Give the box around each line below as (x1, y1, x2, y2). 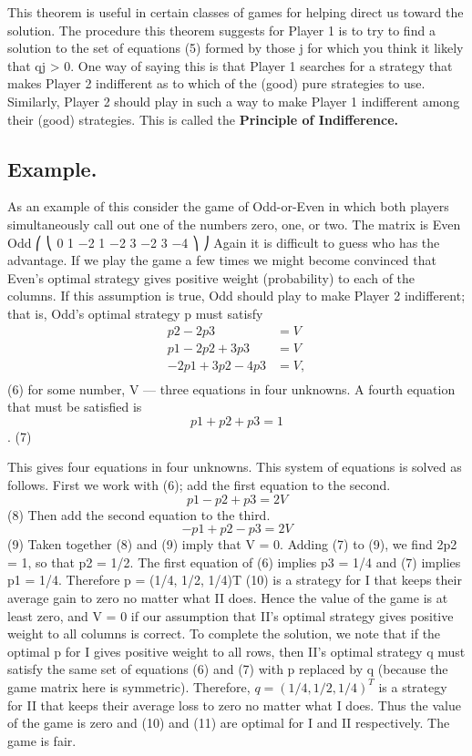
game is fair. (7, 730, 77, 750)
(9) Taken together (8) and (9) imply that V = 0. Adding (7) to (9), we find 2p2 (7, 535, 457, 554)
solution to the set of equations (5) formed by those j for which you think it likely (7, 38, 464, 57)
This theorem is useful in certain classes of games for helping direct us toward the (7, 3, 464, 21)
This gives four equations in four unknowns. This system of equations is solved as (7, 457, 462, 476)
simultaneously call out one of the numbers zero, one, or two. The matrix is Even (7, 214, 461, 233)
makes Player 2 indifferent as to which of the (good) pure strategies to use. (7, 74, 426, 93)
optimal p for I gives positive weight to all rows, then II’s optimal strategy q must (7, 641, 466, 660)
